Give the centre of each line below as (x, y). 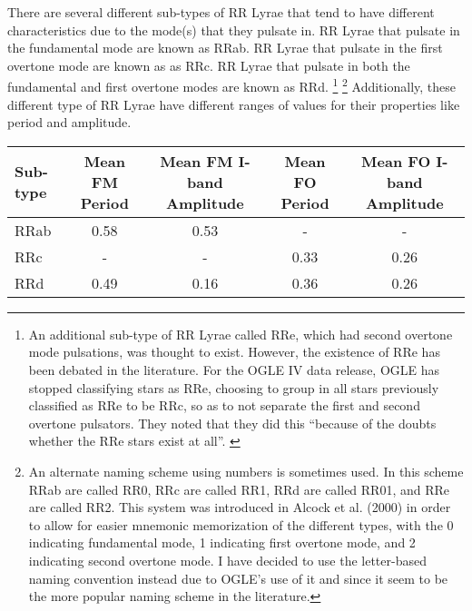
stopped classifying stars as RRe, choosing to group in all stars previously (234, 387)
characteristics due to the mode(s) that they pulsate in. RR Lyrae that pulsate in (234, 30)
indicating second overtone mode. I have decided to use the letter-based (227, 560)
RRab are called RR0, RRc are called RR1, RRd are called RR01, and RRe (239, 489)
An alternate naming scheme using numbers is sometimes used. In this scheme (246, 471)
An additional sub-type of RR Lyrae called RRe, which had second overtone (241, 334)
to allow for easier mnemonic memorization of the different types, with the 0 (241, 524)
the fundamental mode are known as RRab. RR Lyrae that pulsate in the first (225, 48)
